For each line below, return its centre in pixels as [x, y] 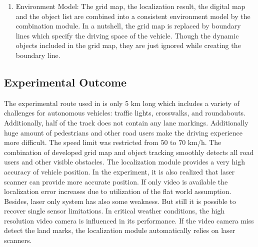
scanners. [18, 240]
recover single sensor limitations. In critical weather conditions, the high [114, 211]
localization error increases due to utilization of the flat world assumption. [118, 191]
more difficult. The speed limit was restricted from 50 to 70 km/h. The [113, 142]
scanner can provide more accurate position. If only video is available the [116, 181]
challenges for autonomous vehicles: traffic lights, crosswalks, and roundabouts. [125, 113]
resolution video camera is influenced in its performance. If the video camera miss [129, 220]
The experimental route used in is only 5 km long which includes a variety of [122, 103]
